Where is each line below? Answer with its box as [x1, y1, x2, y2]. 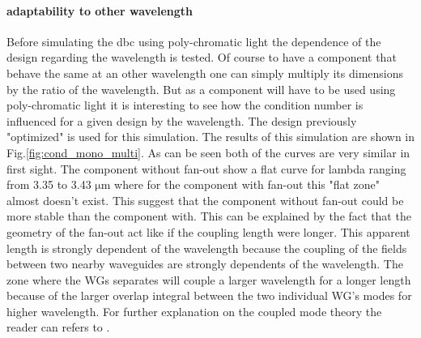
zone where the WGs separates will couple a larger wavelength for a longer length [6, 271, 411, 288]
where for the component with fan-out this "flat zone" [114, 176, 381, 193]
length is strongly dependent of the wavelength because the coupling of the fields [6, 239, 407, 256]
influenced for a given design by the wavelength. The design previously [6, 112, 357, 129]
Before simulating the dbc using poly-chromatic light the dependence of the [6, 32, 381, 49]
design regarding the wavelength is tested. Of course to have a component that [6, 49, 397, 66]
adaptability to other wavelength [6, 2, 193, 19]
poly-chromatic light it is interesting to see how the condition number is [6, 96, 364, 113]
